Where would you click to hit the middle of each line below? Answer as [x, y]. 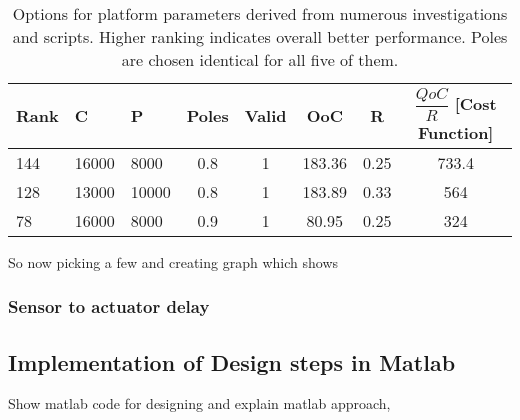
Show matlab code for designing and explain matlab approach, [199, 403]
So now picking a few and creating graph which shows [173, 261]
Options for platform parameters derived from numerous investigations [260, 13]
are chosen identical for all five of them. [260, 59]
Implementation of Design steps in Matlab [232, 361]
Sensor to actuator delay [109, 306]
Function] [456, 132]
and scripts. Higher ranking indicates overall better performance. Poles [260, 36]
